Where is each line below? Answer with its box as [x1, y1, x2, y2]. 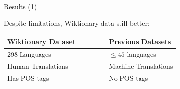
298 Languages [7, 49, 51, 59]
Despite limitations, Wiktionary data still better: [4, 18, 150, 28]
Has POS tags [7, 73, 49, 83]
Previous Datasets [109, 36, 171, 46]
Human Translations [7, 61, 68, 71]
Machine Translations [109, 61, 173, 71]
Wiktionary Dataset [7, 36, 76, 46]
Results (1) [4, 1, 37, 11]
